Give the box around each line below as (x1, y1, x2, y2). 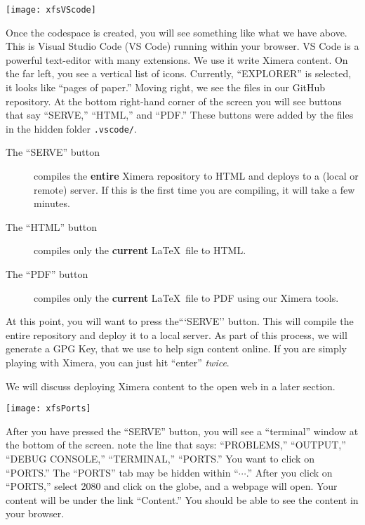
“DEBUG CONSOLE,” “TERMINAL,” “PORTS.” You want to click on (6, 451, 314, 466)
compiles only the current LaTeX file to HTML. (34, 243, 246, 258)
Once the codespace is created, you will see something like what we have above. (6, 25, 347, 39)
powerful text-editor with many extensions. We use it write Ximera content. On (6, 52, 348, 67)
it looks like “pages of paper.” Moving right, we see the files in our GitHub (6, 80, 326, 95)
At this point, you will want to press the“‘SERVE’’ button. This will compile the (6, 314, 354, 328)
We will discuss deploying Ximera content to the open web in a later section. (6, 378, 336, 393)
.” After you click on (246, 465, 333, 479)
